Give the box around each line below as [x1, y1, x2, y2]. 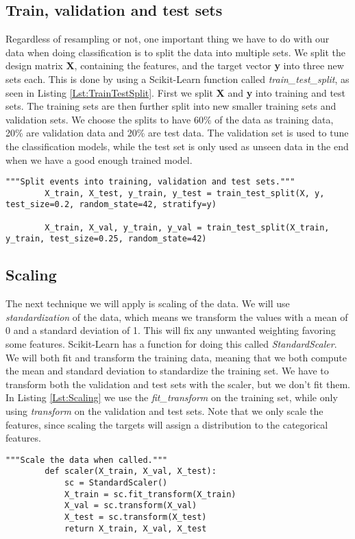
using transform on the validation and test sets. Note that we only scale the [5, 404, 323, 418]
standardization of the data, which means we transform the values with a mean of [5, 309, 348, 324]
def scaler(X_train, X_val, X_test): [45, 466, 217, 477]
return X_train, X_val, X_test [64, 523, 207, 534]
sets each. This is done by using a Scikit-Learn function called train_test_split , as [5, 71, 350, 86]
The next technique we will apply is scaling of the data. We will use [5, 296, 290, 311]
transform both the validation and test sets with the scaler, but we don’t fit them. [5, 376, 350, 391]
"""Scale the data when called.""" [5, 455, 168, 465]
